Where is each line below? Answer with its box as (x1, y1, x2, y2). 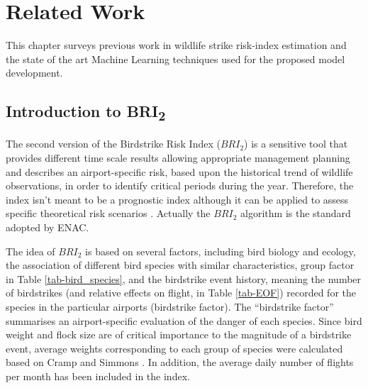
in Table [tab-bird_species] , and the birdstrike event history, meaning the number (6, 271, 362, 286)
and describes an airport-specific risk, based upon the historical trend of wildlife (6, 164, 353, 179)
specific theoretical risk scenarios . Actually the (6, 206, 211, 221)
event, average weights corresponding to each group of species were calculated (6, 340, 343, 355)
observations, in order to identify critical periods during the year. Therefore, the (6, 178, 354, 193)
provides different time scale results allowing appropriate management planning (6, 150, 350, 165)
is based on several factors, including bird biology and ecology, (85, 243, 356, 258)
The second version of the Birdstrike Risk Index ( (6, 136, 221, 151)
